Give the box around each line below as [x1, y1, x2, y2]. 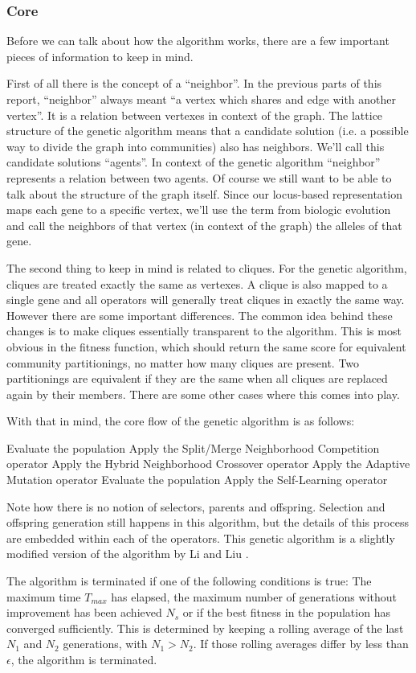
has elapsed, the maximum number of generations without [111, 588, 397, 605]
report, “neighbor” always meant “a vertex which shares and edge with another [6, 91, 396, 107]
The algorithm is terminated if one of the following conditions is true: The [6, 572, 372, 589]
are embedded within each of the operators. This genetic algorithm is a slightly [6, 529, 395, 546]
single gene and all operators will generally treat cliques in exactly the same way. [6, 291, 405, 308]
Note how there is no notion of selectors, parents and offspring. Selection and [6, 498, 385, 515]
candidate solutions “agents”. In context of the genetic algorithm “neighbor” [6, 154, 381, 170]
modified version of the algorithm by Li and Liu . [6, 545, 249, 562]
